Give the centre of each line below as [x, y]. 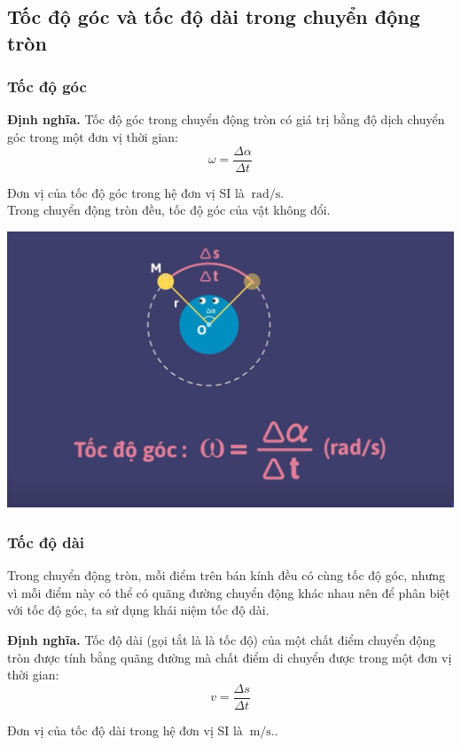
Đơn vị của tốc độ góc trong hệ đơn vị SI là [126, 192]
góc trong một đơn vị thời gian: [93, 136]
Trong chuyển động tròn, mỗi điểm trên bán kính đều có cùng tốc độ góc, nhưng [227, 575]
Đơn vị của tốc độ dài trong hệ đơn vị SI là [125, 730]
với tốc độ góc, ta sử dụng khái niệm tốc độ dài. [138, 610]
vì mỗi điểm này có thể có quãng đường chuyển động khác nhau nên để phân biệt [229, 592]
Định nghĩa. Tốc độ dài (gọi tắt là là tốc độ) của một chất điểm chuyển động [222, 639]
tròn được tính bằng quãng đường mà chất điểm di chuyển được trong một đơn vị [230, 657]
